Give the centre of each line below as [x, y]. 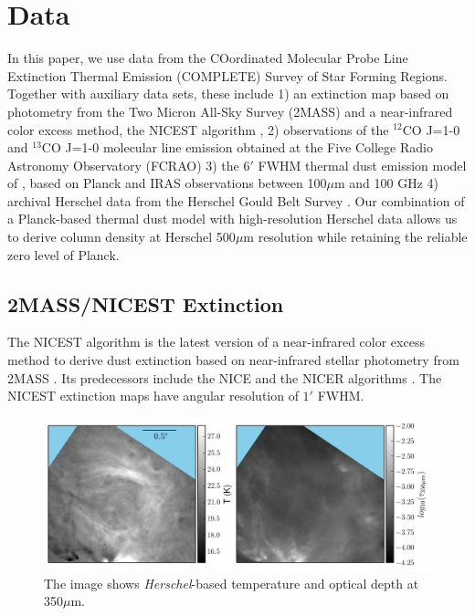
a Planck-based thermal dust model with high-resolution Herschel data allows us [232, 219]
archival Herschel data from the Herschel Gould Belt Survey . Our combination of [236, 200]
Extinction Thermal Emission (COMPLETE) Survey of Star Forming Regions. [227, 75]
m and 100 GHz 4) [386, 183]
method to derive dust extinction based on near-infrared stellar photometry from [233, 360]
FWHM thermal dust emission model [362, 165]
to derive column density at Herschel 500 [121, 237]
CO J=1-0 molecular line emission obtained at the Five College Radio [237, 147]
